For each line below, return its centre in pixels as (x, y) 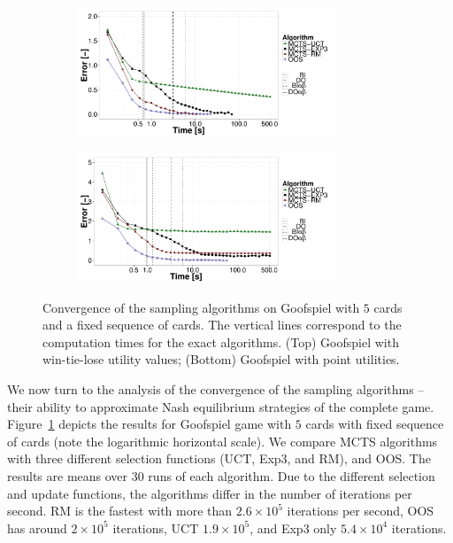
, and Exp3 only (293, 527)
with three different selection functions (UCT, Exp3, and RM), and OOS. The (219, 458)
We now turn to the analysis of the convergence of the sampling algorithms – (216, 388)
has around (37, 527)
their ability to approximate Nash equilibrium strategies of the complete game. (221, 406)
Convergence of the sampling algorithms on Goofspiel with (201, 307)
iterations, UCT (156, 527)
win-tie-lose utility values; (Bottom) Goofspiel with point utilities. (221, 359)
